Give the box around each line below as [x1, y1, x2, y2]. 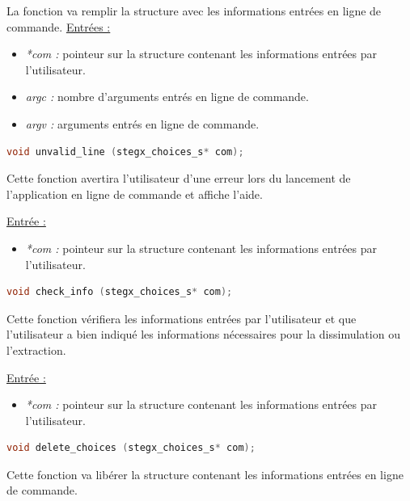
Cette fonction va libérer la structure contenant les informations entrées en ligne [6, 465, 404, 482]
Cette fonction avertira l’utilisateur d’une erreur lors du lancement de [6, 170, 351, 187]
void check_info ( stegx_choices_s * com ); [6, 286, 233, 298]
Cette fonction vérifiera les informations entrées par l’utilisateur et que [6, 309, 357, 326]
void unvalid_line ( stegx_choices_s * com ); [6, 145, 244, 158]
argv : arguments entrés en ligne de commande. [25, 115, 260, 132]
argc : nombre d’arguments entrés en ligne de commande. [25, 88, 309, 105]
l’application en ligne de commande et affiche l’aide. [6, 185, 263, 202]
